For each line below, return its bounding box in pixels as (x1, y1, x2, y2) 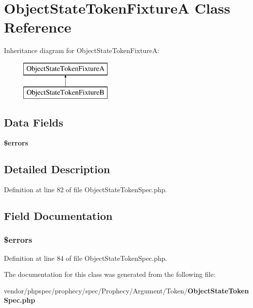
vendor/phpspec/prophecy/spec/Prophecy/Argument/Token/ (4, 285, 188, 295)
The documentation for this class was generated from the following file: (4, 269, 216, 279)
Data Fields (4, 115, 64, 130)
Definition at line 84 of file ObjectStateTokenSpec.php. (4, 253, 167, 263)
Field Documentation (4, 208, 113, 223)
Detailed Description (4, 162, 110, 177)
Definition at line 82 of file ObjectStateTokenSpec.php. (4, 184, 167, 195)
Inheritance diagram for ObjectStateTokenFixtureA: (4, 45, 160, 55)
